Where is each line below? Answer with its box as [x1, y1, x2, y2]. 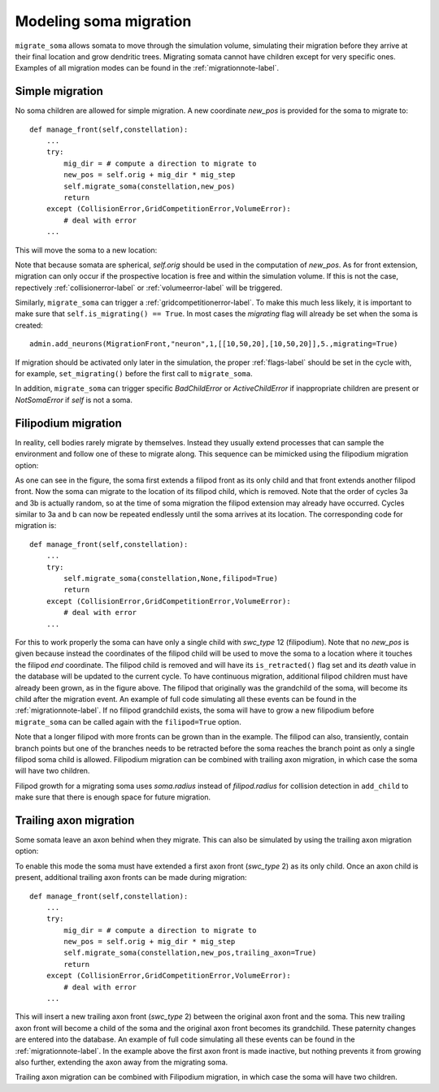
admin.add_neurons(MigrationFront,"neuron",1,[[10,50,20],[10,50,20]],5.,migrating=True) [29, 340, 398, 349]
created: [15, 320, 44, 330]
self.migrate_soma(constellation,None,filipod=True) [63, 574, 278, 583]
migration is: [15, 521, 57, 531]
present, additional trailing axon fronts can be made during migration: [15, 873, 247, 882]
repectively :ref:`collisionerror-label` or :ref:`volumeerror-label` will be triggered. [15, 283, 283, 292]
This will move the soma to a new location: [15, 245, 158, 255]
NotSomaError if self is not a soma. [15, 395, 133, 405]
